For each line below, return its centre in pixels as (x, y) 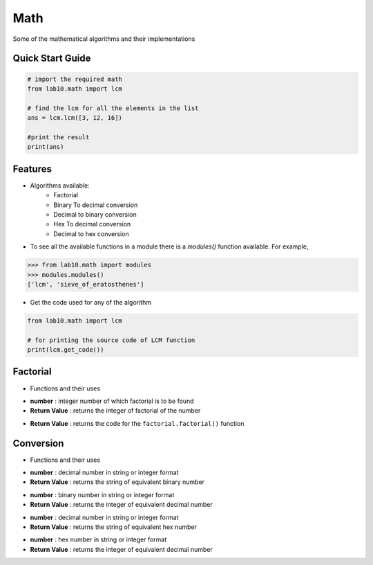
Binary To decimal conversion (96, 205)
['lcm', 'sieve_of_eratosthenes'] (86, 284)
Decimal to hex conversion (91, 234)
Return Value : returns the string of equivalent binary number (117, 482)
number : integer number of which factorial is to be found (112, 401)
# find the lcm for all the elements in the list (113, 108)
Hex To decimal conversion (92, 224)
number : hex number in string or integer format (98, 539)
